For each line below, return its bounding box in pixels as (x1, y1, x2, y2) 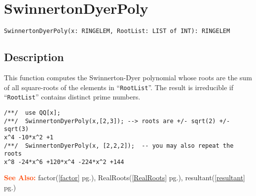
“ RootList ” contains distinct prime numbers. (4, 92, 141, 102)
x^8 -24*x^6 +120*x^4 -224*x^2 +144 (4, 158, 124, 165)
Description (4, 49, 64, 65)
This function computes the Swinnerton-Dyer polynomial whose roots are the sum (4, 72, 252, 82)
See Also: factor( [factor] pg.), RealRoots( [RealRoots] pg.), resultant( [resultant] (4, 172, 246, 183)
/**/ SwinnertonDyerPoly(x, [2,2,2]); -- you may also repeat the (4, 142, 234, 149)
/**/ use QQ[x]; (4, 109, 61, 116)
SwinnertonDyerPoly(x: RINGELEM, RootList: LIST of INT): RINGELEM (4, 28, 230, 35)
